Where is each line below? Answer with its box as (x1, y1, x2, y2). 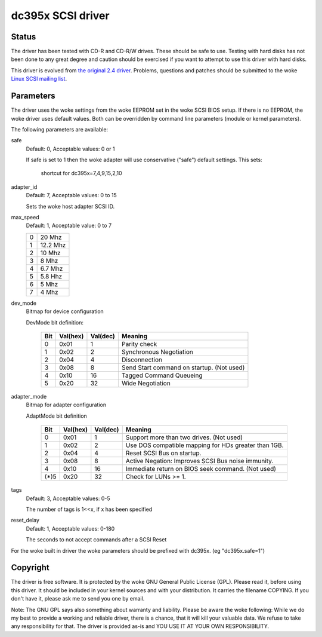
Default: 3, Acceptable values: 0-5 (26, 495, 110, 502)
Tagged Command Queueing (121, 371, 203, 379)
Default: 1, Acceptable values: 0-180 (26, 525, 115, 532)
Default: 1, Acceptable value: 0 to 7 (26, 222, 112, 229)
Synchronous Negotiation (121, 348, 193, 356)
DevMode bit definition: (26, 318, 83, 326)
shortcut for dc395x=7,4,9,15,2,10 (41, 170, 122, 177)
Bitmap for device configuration (26, 308, 104, 315)
